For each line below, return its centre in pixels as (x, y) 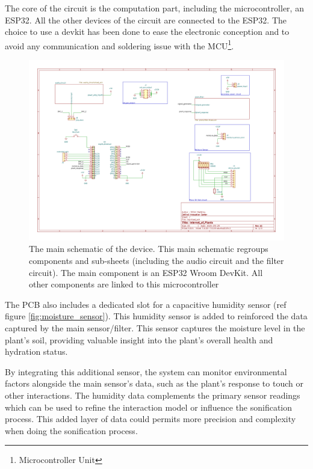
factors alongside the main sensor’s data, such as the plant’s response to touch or (154, 383)
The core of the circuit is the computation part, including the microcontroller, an (154, 8)
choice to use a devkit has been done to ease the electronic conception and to (147, 32)
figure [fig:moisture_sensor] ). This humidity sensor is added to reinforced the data (156, 316)
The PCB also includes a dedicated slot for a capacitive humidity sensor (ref (146, 304)
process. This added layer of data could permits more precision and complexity (150, 419)
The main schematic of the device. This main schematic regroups (149, 249)
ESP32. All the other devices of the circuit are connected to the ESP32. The (146, 20)
